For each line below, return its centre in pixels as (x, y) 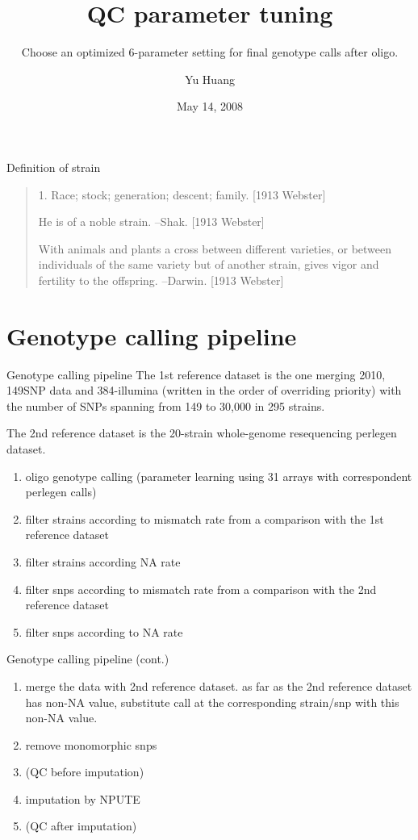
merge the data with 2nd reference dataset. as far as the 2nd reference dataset (219, 685)
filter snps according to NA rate (104, 631)
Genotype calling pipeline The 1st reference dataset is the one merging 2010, (196, 374)
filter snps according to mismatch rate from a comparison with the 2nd (201, 589)
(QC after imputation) (81, 826)
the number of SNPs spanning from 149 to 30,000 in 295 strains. (166, 405)
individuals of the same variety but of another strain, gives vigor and (209, 264)
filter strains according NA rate (103, 561)
